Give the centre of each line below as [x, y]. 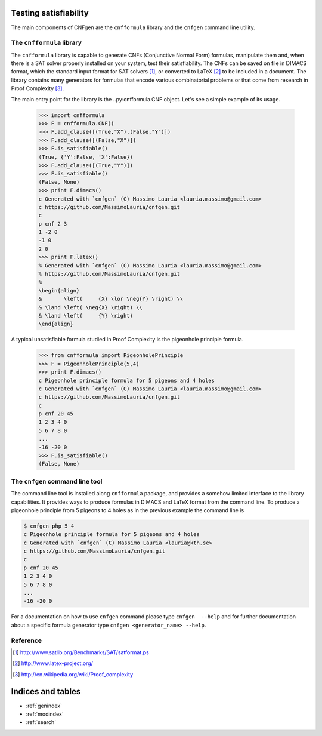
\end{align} [56, 324]
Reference [26, 640]
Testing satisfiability [50, 13]
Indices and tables [46, 692]
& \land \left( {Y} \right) [86, 315]
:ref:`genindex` [44, 706]
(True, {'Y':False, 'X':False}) [86, 157]
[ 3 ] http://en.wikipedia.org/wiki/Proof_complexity [73, 674]
